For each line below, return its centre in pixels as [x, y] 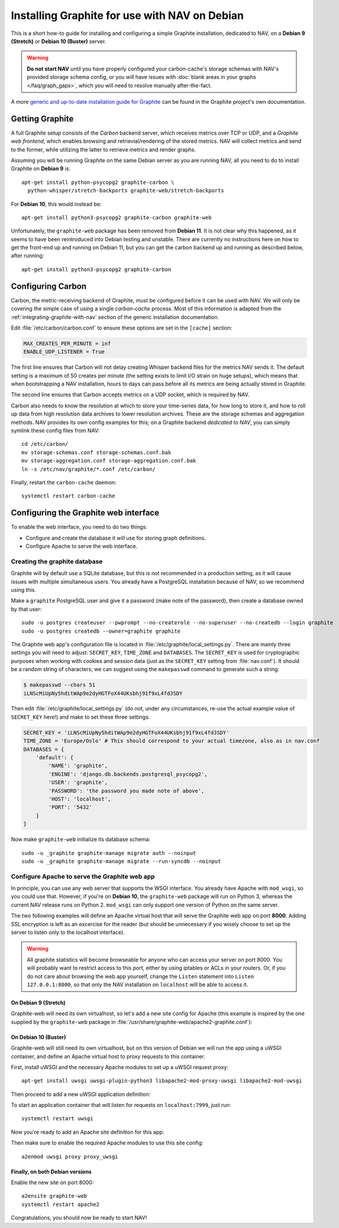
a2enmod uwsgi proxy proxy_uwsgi [70, 1157]
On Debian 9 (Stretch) [38, 1003]
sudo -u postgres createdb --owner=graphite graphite [101, 631]
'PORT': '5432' [70, 807]
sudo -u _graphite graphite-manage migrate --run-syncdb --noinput [121, 861]
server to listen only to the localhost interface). [68, 932]
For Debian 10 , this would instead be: [56, 204]
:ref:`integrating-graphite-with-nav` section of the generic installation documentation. [115, 317]
